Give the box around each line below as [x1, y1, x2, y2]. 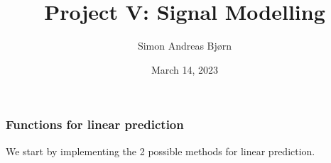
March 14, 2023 [151, 62, 219, 77]
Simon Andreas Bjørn [137, 38, 232, 53]
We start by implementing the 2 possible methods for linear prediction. [6, 143, 315, 158]
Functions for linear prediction [6, 116, 184, 133]
